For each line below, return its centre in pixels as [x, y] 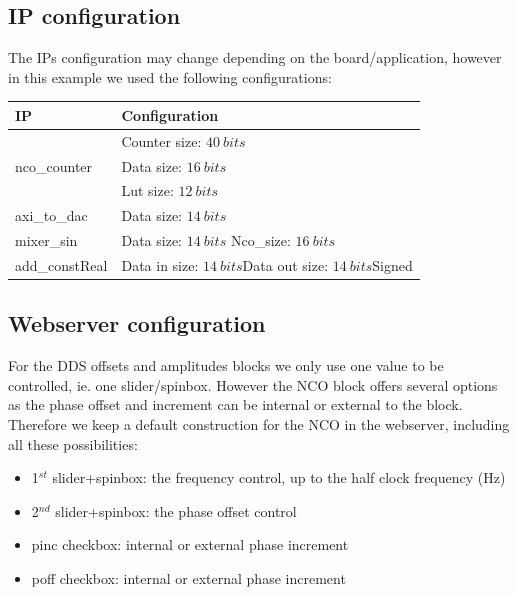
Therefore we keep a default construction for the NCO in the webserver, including [259, 424]
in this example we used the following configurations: [170, 76]
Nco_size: [260, 240]
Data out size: [285, 264]
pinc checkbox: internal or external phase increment [190, 544]
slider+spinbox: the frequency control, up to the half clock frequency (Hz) [279, 477]
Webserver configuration [137, 323]
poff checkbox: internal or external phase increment [188, 578]
